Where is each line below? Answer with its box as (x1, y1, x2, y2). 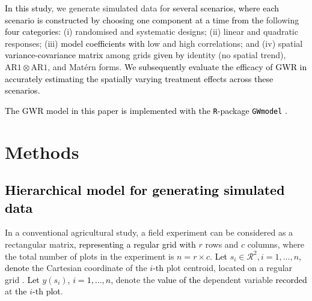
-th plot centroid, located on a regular (153, 261, 293, 274)
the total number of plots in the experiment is (5, 249, 174, 262)
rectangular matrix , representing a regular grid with (5, 237, 196, 250)
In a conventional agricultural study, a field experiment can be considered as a (5, 226, 293, 239)
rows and (205, 237, 239, 250)
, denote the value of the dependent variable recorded (111, 273, 307, 285)
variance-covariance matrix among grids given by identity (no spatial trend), (5, 49, 286, 61)
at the (5, 285, 27, 297)
